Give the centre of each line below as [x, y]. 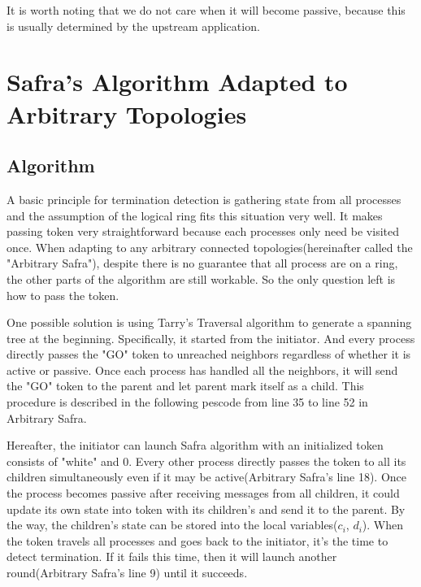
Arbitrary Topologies [127, 113]
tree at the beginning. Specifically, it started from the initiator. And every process [211, 338]
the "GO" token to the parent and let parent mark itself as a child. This [185, 386]
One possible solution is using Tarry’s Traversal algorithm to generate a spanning [209, 322]
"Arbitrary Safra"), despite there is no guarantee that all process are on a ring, [202, 263]
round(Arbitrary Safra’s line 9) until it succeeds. [127, 573]
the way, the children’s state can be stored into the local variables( [172, 525]
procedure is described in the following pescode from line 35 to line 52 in [187, 402]
